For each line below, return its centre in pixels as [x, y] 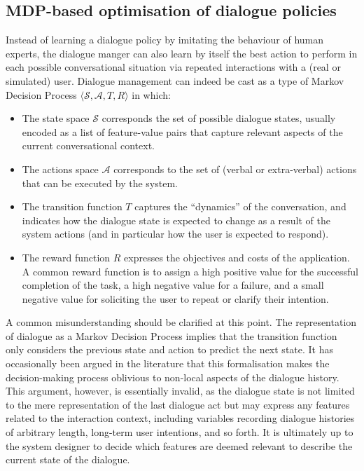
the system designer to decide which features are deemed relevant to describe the [179, 445]
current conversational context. [88, 145]
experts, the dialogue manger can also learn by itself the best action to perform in [182, 53]
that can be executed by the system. [100, 183]
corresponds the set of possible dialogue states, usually [219, 118]
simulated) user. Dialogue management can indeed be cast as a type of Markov [175, 80]
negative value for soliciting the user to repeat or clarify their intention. [175, 298]
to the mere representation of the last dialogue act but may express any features [178, 404]
